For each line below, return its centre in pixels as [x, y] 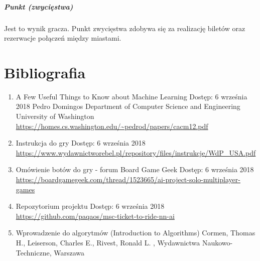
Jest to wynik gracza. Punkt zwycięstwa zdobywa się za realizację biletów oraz [125, 28]
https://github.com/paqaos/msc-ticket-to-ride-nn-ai [95, 216]
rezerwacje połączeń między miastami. [63, 38]
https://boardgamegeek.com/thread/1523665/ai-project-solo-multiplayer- [128, 179]
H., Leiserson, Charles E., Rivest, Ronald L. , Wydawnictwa [108, 242]
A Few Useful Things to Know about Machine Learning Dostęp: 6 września [132, 96]
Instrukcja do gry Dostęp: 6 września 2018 [81, 143]
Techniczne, [34, 252]
